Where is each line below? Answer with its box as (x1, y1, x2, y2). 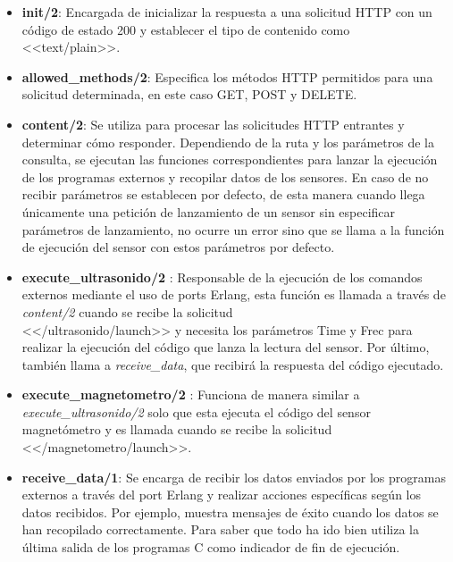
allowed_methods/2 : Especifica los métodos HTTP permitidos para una (21, 67, 433, 86)
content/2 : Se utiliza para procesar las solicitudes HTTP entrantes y (21, 114, 405, 133)
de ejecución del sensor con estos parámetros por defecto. (21, 238, 335, 256)
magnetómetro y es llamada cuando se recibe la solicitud (21, 420, 332, 439)
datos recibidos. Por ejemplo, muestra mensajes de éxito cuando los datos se (21, 502, 439, 521)
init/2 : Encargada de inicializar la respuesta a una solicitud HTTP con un (21, 3, 432, 21)
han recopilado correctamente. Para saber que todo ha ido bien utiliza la (21, 520, 420, 539)
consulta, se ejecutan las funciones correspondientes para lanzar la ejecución (21, 150, 438, 169)
